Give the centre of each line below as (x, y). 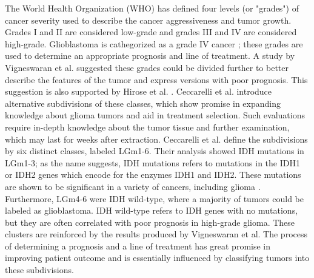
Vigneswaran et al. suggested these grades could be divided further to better (147, 67)
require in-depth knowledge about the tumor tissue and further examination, (147, 127)
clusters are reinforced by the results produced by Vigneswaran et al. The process (156, 234)
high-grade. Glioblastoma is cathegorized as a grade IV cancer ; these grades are (154, 43)
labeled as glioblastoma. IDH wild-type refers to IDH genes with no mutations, (152, 210)
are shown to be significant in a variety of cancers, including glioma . (133, 186)
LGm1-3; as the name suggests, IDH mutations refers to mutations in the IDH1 (152, 162)
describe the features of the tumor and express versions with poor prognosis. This (156, 79)
